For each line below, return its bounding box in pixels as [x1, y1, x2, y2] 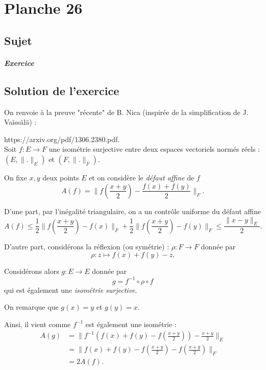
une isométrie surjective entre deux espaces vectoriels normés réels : [49, 144, 260, 154]
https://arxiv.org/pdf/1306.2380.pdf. [4, 133, 120, 144]
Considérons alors [4, 266, 59, 276]
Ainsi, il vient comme [4, 318, 71, 329]
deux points [42, 172, 79, 182]
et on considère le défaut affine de [89, 172, 195, 182]
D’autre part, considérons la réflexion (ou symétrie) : [4, 241, 170, 251]
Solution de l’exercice [4, 82, 119, 98]
